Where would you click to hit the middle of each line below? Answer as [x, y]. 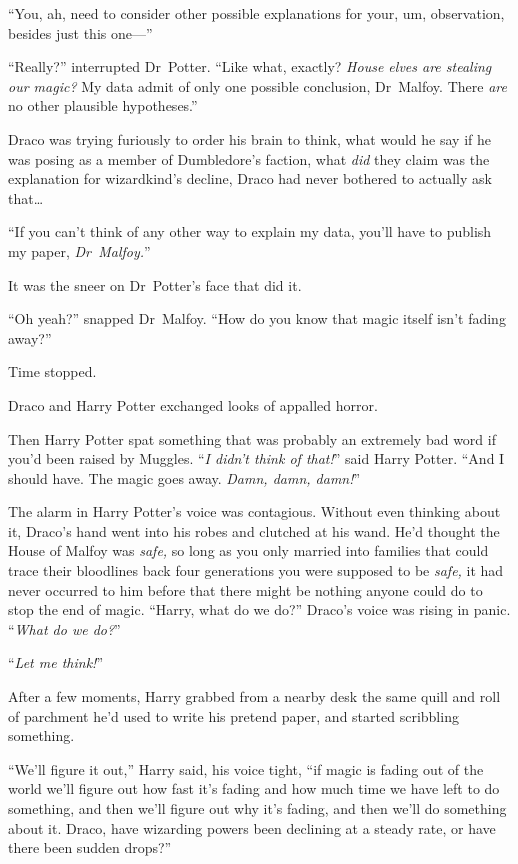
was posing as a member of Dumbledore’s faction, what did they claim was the [249, 158]
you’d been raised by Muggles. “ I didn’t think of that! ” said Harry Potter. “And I [256, 458]
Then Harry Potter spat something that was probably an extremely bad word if [252, 438]
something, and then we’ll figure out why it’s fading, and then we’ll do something [257, 808]
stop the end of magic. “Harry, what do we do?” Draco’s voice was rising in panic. [259, 609]
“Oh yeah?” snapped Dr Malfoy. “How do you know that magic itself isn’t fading [257, 318]
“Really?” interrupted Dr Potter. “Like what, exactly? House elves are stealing [250, 66]
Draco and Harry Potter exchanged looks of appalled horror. [193, 404]
